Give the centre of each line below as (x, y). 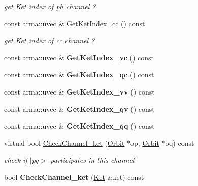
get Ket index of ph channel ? (50, 6)
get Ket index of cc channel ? (49, 40)
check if (16, 160)
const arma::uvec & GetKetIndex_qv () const (79, 108)
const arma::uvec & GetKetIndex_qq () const (79, 126)
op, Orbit (145, 143)
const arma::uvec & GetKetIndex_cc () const (75, 23)
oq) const (180, 143)
